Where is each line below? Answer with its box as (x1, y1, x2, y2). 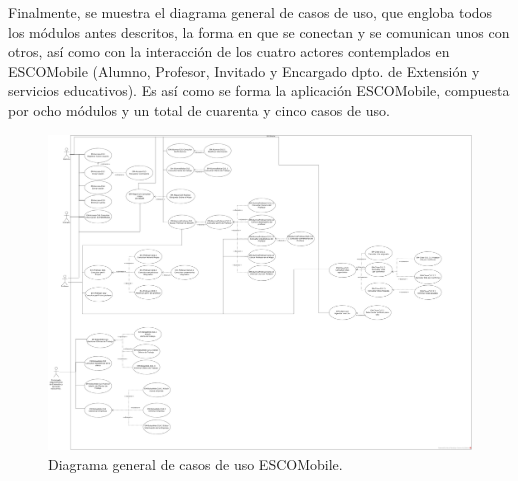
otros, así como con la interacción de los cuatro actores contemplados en (8, 41, 450, 62)
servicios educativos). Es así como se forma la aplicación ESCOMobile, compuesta (8, 80, 510, 101)
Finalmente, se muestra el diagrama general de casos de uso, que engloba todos (8, 2, 493, 22)
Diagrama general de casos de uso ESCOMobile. (48, 454, 343, 475)
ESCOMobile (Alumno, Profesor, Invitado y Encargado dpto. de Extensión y (8, 60, 480, 81)
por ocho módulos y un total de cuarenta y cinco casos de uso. (8, 99, 390, 120)
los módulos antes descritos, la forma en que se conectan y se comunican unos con (8, 21, 510, 42)
